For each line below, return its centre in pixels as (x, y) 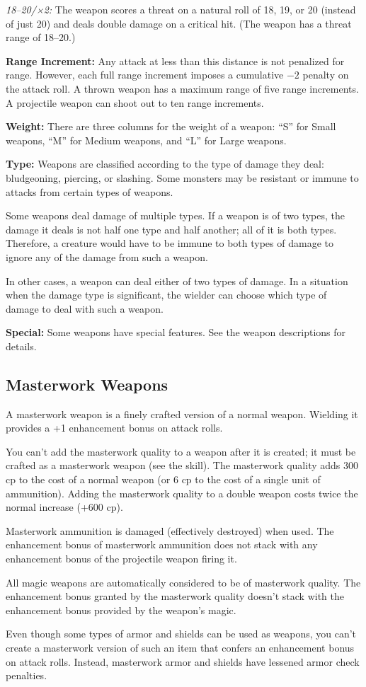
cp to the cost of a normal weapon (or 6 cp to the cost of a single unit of (163, 479)
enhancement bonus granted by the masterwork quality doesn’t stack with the (175, 596)
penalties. (27, 675)
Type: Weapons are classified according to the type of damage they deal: (165, 164)
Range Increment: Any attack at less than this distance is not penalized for (175, 60)
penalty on (326, 75)
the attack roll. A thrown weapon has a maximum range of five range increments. (182, 88)
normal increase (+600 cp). (64, 507)
